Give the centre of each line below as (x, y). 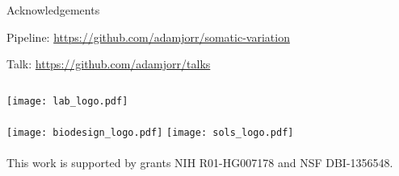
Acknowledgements (53, 10)
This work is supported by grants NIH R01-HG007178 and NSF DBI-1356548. (200, 163)
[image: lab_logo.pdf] (67, 101)
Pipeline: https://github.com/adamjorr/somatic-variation (148, 37)
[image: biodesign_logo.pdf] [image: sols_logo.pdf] (150, 133)
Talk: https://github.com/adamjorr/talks (109, 64)
